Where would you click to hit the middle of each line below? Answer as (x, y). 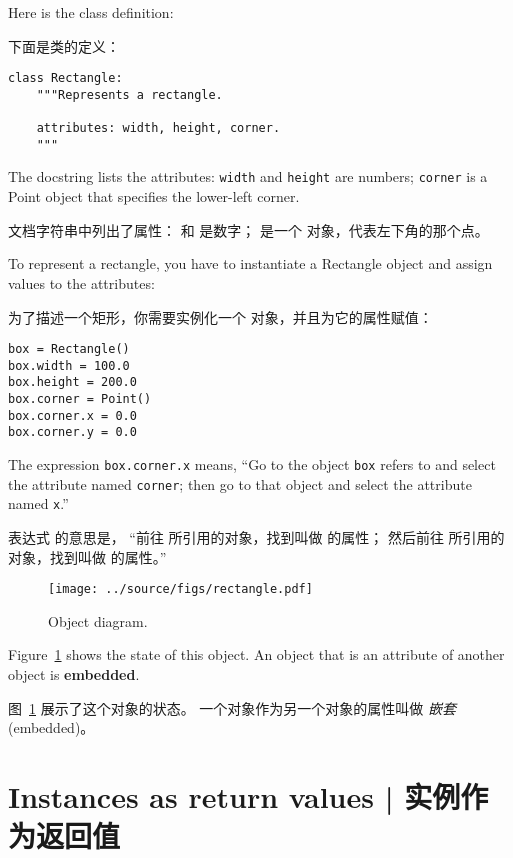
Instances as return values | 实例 (234, 796)
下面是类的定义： (64, 45)
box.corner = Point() (80, 399)
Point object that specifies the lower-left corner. (154, 196)
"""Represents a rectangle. (129, 94)
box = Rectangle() (69, 349)
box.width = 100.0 (69, 365)
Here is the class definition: (91, 12)
